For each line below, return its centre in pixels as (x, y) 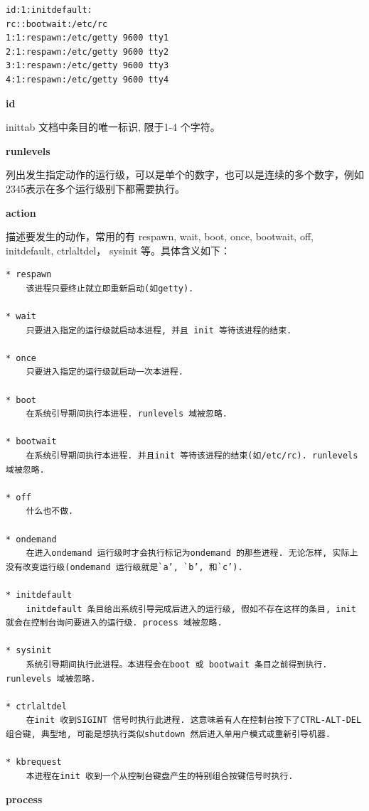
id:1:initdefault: (49, 10)
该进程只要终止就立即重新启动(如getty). (110, 288)
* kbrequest (34, 762)
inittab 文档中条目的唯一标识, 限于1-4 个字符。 (113, 127)
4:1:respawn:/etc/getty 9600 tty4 (87, 79)
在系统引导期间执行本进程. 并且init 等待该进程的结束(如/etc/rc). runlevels (192, 456)
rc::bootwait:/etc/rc (57, 24)
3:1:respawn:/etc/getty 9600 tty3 (87, 66)
